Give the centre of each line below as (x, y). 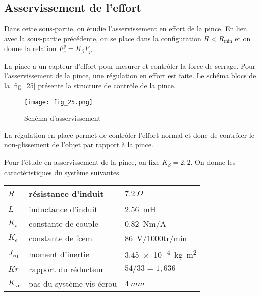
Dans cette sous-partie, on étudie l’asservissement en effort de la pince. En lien (126, 29)
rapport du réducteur (66, 269)
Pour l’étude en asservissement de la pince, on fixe (82, 162)
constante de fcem (61, 238)
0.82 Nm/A (145, 224)
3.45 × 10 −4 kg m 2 (161, 254)
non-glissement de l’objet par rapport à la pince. (79, 145)
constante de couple (64, 224)
